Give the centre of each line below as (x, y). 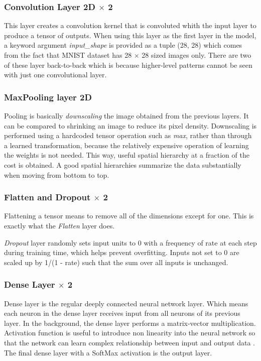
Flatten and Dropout (47, 197)
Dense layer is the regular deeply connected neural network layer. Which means (126, 303)
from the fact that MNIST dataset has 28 (68, 55)
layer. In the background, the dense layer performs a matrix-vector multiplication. (130, 323)
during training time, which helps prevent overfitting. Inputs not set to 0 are (122, 252)
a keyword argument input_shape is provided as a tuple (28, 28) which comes (123, 45)
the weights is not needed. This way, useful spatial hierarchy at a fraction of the (127, 155)
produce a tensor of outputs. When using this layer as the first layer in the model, (130, 35)
